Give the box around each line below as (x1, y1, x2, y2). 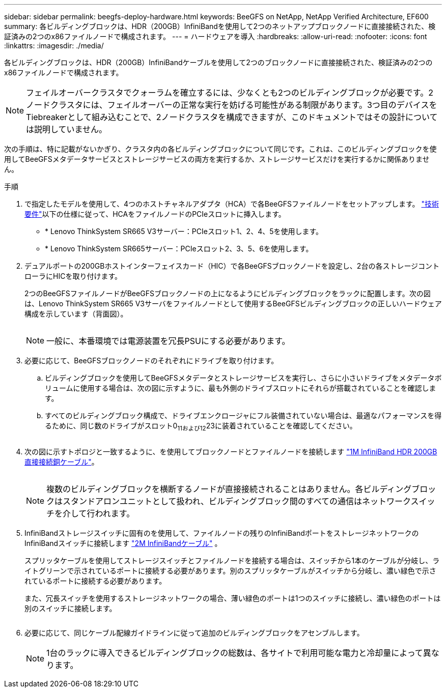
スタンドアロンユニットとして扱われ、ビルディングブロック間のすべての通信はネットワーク (63, 496, 411, 506)
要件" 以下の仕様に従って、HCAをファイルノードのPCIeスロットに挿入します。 (24, 210, 286, 218)
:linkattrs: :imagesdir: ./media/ (4, 41, 104, 50)
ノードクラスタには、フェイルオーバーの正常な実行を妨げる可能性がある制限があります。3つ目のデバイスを (26, 100, 437, 110)
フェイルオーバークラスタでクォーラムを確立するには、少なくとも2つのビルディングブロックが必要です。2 (26, 88, 433, 98)
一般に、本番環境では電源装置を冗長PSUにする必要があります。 (46, 336, 290, 346)
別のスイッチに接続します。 (24, 603, 117, 613)
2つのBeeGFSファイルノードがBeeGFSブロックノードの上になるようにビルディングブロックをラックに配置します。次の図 (24, 289, 431, 298)
